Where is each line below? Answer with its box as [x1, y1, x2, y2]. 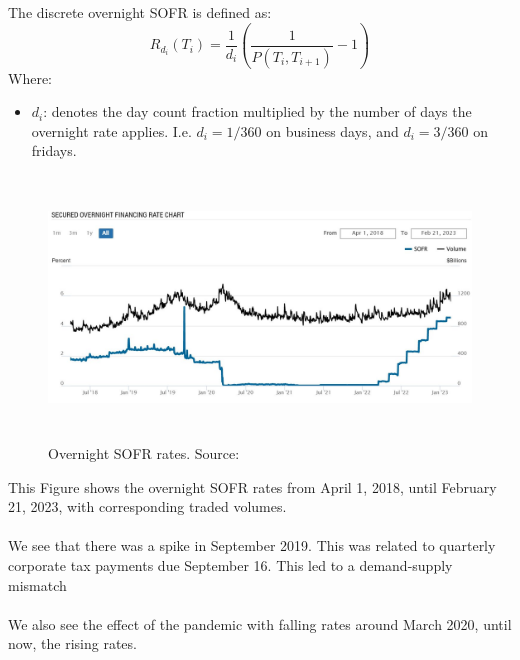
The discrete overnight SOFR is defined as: [8, 2, 272, 22]
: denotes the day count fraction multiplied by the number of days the [43, 101, 472, 122]
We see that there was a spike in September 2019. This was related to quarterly [8, 535, 496, 556]
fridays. [31, 140, 77, 161]
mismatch [8, 574, 67, 595]
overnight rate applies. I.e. [31, 120, 192, 141]
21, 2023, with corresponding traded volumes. [8, 496, 287, 517]
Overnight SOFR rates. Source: [48, 443, 240, 464]
